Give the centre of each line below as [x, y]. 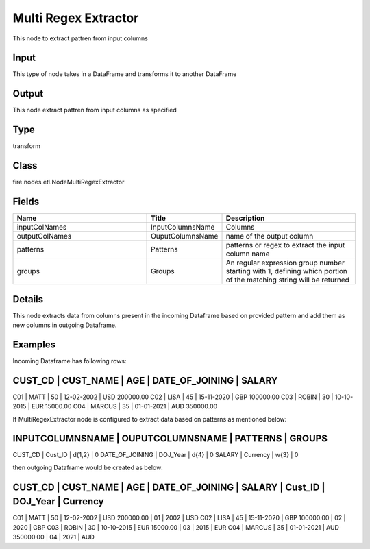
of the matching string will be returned [287, 280]
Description [245, 218]
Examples [34, 344]
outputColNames [44, 236]
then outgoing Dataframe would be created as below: [88, 467]
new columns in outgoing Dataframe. [65, 325]
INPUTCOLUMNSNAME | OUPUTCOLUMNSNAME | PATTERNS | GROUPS [170, 439]
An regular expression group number [285, 263]
